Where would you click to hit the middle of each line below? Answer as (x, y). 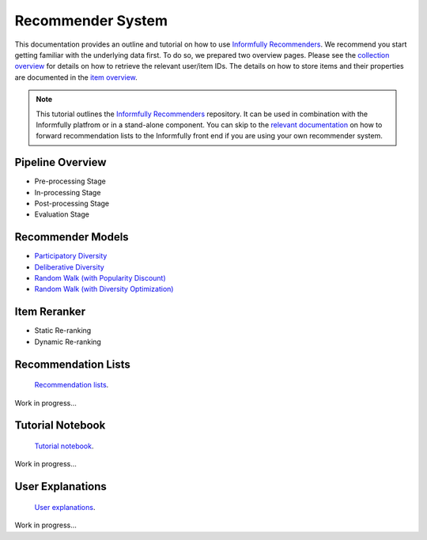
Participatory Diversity (71, 256)
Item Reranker (50, 312)
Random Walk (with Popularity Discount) (100, 278)
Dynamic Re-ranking (68, 342)
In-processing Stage (68, 192)
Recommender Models (72, 237)
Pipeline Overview (60, 162)
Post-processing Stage (72, 203)
